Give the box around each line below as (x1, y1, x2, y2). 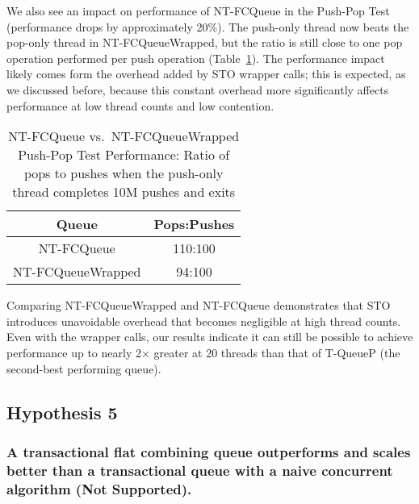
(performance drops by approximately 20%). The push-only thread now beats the (6, 18, 409, 35)
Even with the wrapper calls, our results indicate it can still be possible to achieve (6, 328, 413, 345)
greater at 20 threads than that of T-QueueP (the (153, 344, 400, 360)
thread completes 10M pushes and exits (12, 182, 236, 202)
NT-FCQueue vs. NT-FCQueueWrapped (8, 127, 240, 146)
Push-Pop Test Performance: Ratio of (18, 145, 230, 165)
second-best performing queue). (6, 360, 161, 377)
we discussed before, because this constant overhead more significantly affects (6, 81, 389, 98)
